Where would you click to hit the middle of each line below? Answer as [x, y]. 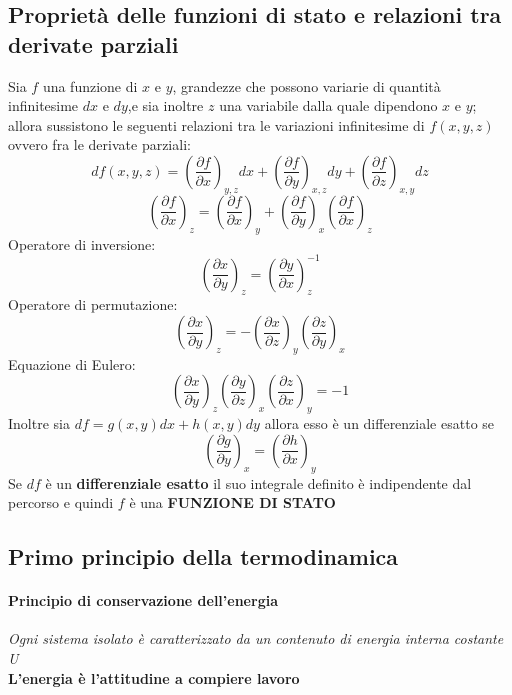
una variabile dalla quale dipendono [328, 105]
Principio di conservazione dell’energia [143, 600]
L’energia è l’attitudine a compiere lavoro [154, 677]
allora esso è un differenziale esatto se [379, 423]
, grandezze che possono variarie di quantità [306, 85]
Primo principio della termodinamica [203, 556]
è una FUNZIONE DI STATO [232, 502]
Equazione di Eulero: [72, 363]
